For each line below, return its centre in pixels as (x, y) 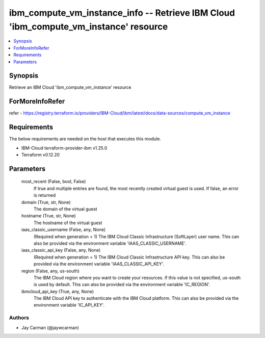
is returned (45, 195)
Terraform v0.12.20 (40, 155)
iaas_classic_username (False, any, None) (63, 230)
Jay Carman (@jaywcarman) (50, 327)
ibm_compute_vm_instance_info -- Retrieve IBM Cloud (122, 13)
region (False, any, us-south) (50, 271)
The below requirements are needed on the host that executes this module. (85, 139)
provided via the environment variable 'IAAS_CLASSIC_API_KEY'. (99, 264)
